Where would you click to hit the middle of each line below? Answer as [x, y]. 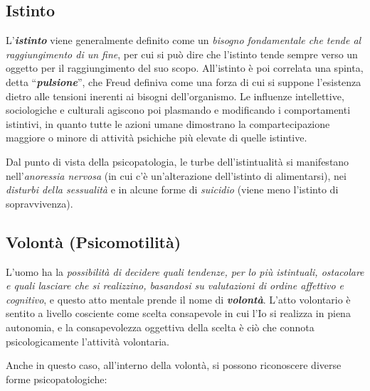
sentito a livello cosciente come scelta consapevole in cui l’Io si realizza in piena [178, 313]
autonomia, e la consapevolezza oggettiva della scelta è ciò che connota [160, 327]
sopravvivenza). [39, 203]
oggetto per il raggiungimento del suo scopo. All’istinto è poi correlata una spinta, [185, 68]
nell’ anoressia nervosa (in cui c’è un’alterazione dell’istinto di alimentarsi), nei [176, 175]
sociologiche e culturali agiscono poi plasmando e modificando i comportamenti [178, 110]
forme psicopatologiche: [57, 379]
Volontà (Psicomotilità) [94, 241]
